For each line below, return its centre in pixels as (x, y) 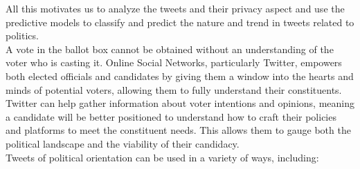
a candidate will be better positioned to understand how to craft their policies (171, 116)
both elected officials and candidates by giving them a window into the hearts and (180, 76)
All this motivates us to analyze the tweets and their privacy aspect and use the (175, 8)
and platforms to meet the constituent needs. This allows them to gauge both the (178, 130)
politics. (22, 36)
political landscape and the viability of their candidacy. (123, 143)
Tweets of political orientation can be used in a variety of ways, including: (162, 157)
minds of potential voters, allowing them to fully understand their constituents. (174, 89)
